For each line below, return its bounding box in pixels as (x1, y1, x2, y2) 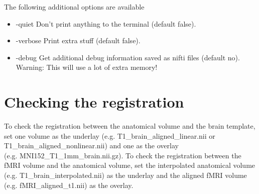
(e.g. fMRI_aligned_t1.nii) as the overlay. (4, 179, 134, 190)
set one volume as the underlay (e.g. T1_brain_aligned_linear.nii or (4, 130, 215, 141)
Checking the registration (4, 91, 184, 112)
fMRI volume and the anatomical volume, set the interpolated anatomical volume (4, 160, 255, 170)
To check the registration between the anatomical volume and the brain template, (4, 121, 255, 131)
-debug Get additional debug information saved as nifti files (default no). (16, 52, 240, 62)
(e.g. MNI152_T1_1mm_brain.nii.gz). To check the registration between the (4, 150, 241, 160)
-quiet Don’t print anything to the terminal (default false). (16, 18, 196, 29)
